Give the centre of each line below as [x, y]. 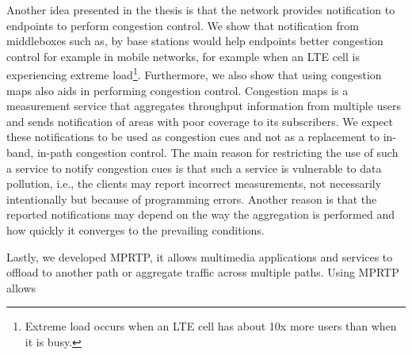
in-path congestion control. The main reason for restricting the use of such [217, 152]
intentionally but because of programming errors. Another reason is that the [192, 198]
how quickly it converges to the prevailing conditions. [135, 229]
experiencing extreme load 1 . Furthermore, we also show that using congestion [194, 74]
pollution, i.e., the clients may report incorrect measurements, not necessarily [194, 183]
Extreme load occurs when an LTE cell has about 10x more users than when [211, 326]
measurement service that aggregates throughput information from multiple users [204, 106]
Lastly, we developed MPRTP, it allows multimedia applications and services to [200, 256]
